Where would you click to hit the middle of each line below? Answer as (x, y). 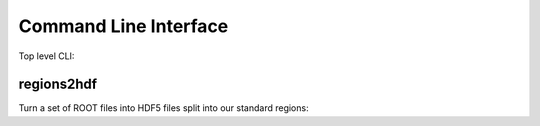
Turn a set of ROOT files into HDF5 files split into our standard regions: (163, 108)
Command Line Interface (123, 26)
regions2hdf (58, 84)
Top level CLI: (46, 56)
